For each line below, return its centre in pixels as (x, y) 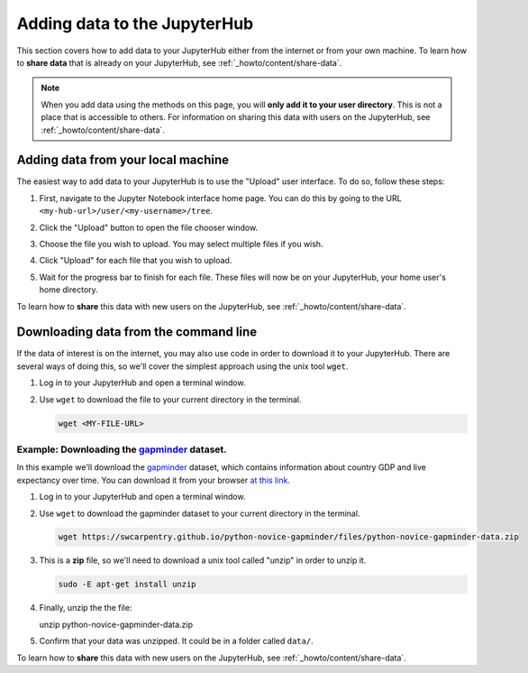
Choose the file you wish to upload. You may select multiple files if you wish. (181, 244)
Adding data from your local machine (123, 160)
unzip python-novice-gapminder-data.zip (116, 624)
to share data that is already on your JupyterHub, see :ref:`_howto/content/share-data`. (179, 62)
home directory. (68, 290)
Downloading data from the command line (137, 332)
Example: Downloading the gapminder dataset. (122, 449)
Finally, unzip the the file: (86, 608)
